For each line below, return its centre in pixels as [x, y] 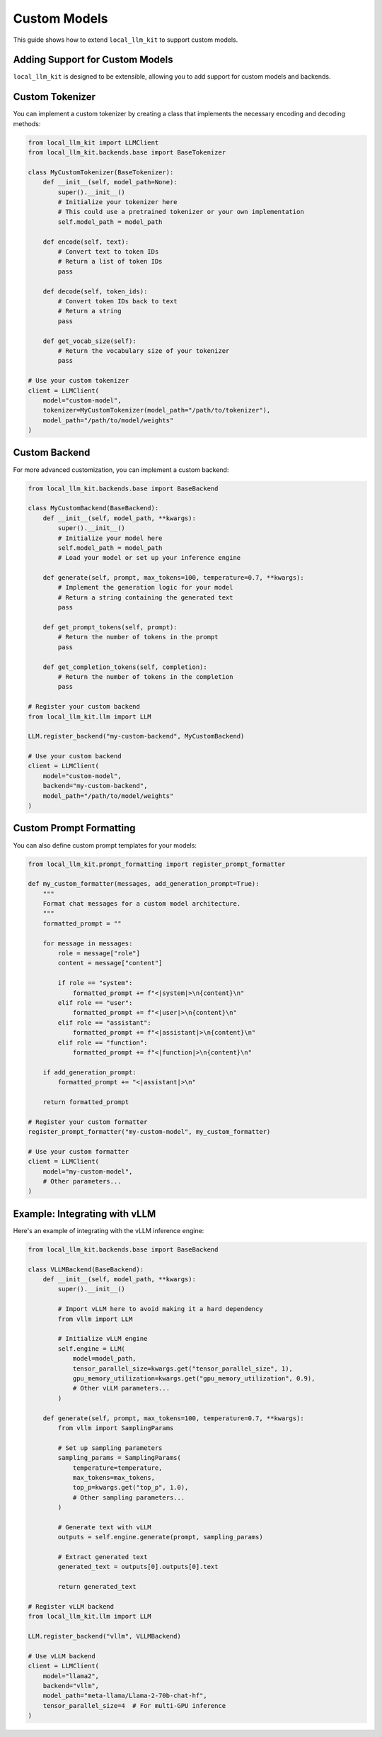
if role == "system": [95, 983]
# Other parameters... [82, 1181]
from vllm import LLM [95, 1319]
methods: [27, 123]
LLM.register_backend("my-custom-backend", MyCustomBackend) [136, 736]
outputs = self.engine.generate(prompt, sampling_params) [160, 1537]
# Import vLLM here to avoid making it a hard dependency [160, 1309]
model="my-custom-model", [88, 1171]
